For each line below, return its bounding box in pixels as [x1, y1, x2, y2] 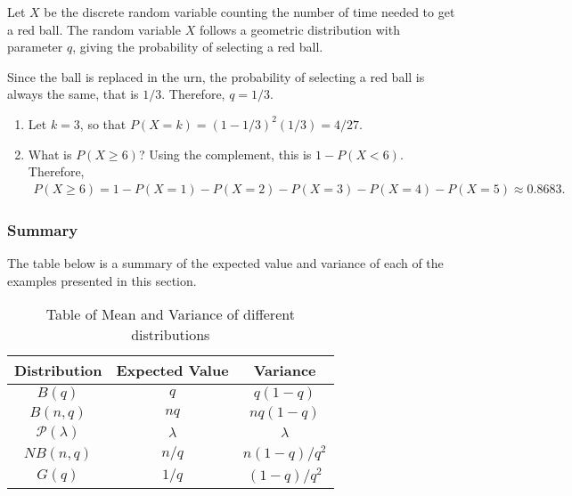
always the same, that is [7, 85, 139, 103]
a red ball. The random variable [7, 20, 181, 38]
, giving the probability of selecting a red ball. [72, 37, 323, 56]
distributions [131, 324, 210, 346]
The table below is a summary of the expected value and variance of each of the [7, 254, 444, 272]
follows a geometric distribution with [199, 20, 400, 38]
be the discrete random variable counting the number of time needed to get [44, 3, 455, 20]
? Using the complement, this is [138, 144, 312, 163]
